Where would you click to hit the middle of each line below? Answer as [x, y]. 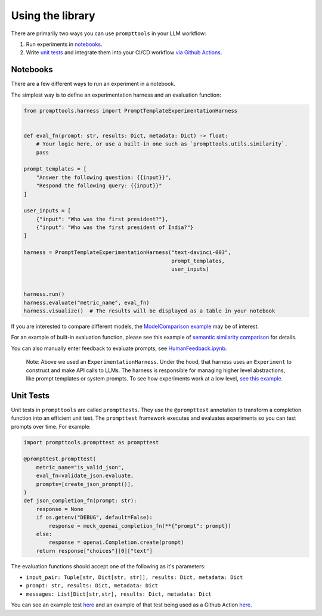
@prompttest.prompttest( [60, 459]
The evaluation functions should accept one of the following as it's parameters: [108, 566]
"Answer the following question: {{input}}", [104, 177]
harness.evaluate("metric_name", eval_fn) [86, 302]
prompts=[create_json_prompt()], [85, 484]
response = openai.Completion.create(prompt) [116, 542]
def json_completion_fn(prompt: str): [80, 501]
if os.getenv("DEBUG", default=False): [95, 518]
